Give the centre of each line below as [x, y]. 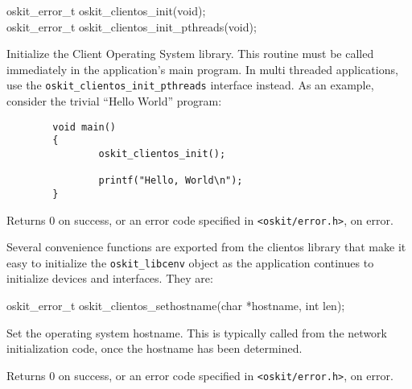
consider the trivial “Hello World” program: [114, 101]
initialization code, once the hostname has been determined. [154, 348]
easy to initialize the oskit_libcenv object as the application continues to [190, 262]
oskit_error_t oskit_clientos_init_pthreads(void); [132, 26]
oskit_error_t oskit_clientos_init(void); [106, 10]
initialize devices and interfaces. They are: [110, 278]
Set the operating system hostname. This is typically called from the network [197, 332]
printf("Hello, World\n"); [171, 181]
